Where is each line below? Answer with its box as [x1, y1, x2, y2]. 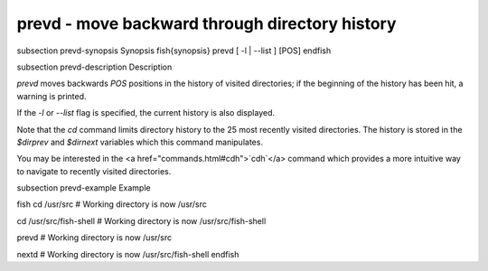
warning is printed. [16, 90, 87, 101]
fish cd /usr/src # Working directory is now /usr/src [16, 199, 208, 210]
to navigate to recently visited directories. [16, 165, 172, 176]
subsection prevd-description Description [16, 61, 173, 72]
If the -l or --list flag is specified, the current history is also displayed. [16, 107, 276, 118]
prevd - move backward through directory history [16, 14, 397, 33]
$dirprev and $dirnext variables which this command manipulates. [16, 136, 264, 147]
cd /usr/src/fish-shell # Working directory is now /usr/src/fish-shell [16, 215, 267, 226]
